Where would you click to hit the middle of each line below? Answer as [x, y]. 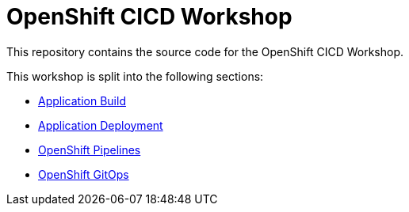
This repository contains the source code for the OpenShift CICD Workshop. [205, 51]
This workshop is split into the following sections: [135, 76]
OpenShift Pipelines [90, 150]
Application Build [82, 100]
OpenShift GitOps [84, 174]
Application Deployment [101, 125]
